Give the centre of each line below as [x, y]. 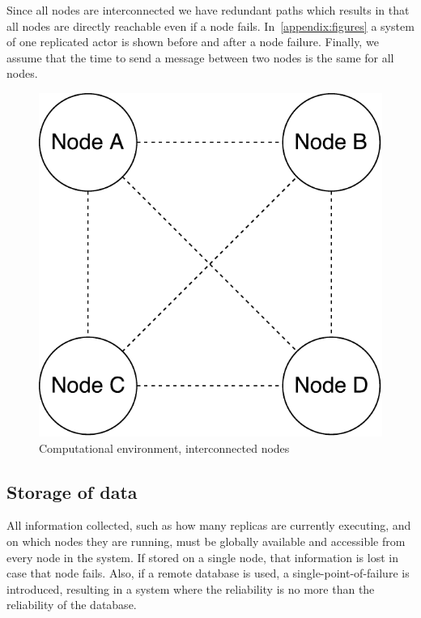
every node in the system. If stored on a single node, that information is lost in [202, 557]
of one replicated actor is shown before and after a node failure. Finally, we [193, 42]
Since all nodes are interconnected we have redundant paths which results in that [208, 10]
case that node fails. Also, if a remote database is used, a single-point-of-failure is [208, 573]
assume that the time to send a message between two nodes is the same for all [200, 57]
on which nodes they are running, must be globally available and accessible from [206, 541]
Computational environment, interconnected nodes [164, 448]
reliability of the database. [72, 605]
